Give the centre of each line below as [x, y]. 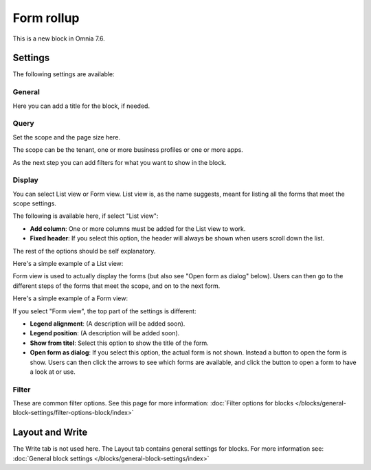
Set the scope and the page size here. [67, 137]
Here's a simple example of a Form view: [70, 298]
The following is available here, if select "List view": [86, 216]
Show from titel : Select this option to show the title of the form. [119, 343]
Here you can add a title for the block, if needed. [81, 106]
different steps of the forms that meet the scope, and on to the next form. [116, 286]
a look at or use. [53, 372]
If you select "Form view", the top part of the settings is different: [104, 311]
